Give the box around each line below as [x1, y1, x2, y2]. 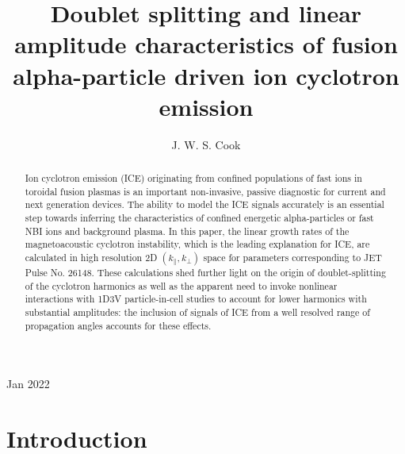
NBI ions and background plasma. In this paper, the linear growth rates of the [25, 224, 350, 237]
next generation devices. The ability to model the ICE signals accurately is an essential [25, 198, 384, 211]
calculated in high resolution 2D [25, 251, 158, 264]
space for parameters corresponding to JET [203, 251, 382, 264]
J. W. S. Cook [171, 136, 241, 152]
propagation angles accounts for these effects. [25, 318, 212, 332]
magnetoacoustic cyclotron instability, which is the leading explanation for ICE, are [25, 237, 370, 251]
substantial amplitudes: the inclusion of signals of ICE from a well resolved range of [25, 306, 370, 319]
